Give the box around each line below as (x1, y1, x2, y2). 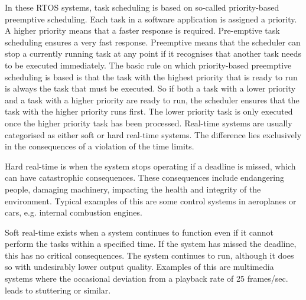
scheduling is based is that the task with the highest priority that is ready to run (5, 70, 298, 83)
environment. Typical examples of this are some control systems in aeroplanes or (5, 194, 297, 207)
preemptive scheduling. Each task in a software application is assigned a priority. (5, 12, 297, 25)
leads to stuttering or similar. (5, 283, 111, 296)
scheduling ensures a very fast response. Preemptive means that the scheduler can (5, 35, 301, 48)
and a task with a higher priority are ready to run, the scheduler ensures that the (5, 93, 300, 106)
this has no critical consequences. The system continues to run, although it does (5, 249, 294, 261)
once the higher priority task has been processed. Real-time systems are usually (5, 116, 292, 129)
